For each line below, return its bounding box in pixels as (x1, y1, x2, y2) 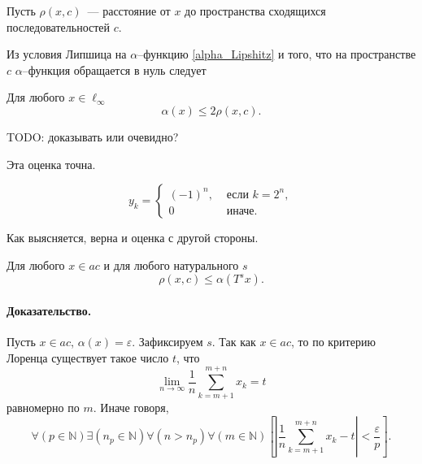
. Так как (211, 333, 256, 350)
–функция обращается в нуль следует (22, 61, 207, 78)
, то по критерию (291, 333, 376, 350)
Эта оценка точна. (7, 155, 96, 172)
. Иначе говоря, (93, 399, 169, 416)
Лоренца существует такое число (7, 349, 169, 366)
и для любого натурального (103, 256, 239, 273)
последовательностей (7, 18, 111, 35)
